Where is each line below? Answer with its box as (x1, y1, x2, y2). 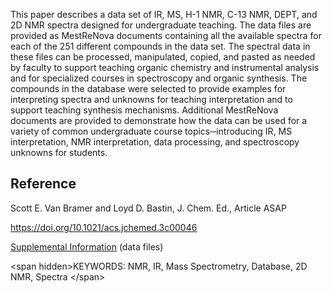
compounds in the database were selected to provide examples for (10, 83, 287, 94)
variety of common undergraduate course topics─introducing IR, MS (10, 125, 293, 137)
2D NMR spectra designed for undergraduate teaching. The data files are (10, 19, 312, 31)
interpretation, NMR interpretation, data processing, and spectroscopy (10, 136, 300, 148)
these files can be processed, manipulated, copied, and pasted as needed (10, 51, 316, 63)
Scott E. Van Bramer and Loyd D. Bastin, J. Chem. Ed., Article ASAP (10, 202, 287, 214)
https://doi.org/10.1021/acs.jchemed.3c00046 (10, 221, 198, 233)
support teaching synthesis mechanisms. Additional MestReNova (10, 104, 279, 116)
